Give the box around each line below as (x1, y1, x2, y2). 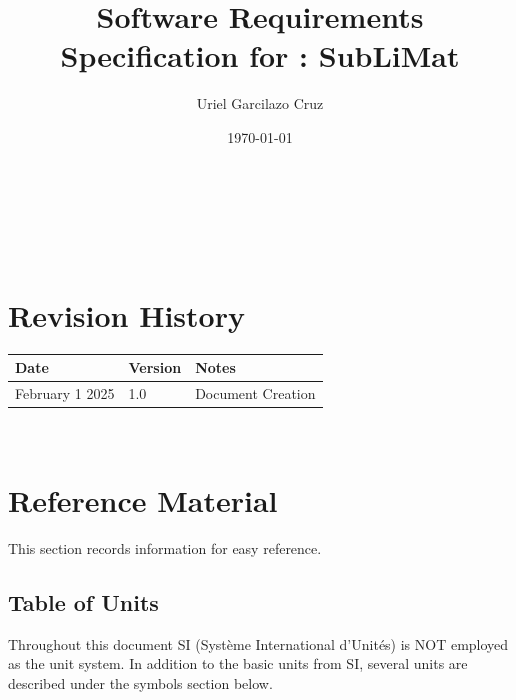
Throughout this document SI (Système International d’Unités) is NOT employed (8, 633, 509, 654)
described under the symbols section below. (8, 672, 273, 693)
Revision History (8, 294, 245, 335)
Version (128, 357, 182, 378)
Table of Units (8, 586, 159, 617)
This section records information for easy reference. (8, 537, 322, 558)
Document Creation (195, 383, 316, 404)
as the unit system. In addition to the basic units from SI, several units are (8, 653, 468, 674)
